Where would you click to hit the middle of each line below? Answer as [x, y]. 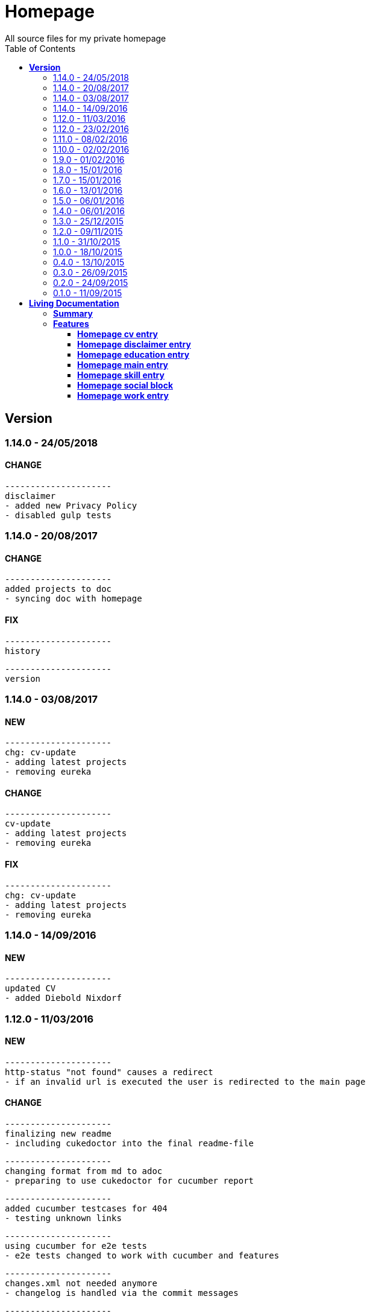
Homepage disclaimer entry [134, 344]
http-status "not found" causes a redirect [109, 1072]
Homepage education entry [133, 354]
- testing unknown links [63, 1218]
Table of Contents [40, 48]
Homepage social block [125, 385]
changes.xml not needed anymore [81, 1284]
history [23, 651]
